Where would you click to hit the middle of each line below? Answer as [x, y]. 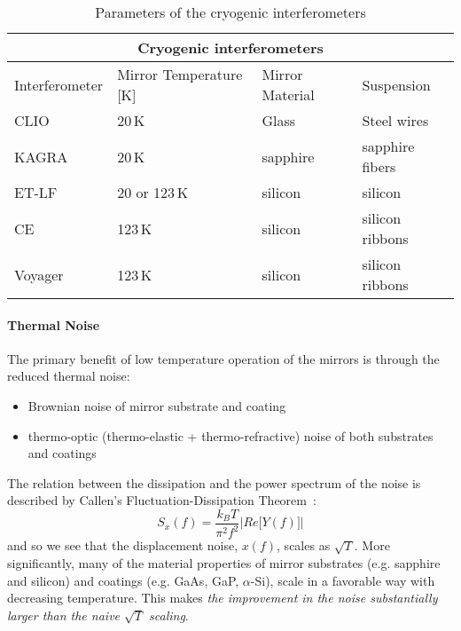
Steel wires [395, 120]
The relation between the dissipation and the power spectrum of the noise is [214, 482]
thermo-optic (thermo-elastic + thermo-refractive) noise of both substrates [230, 435]
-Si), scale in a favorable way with [343, 580]
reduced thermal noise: [69, 376]
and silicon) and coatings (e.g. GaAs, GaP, [123, 580]
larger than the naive [64, 615]
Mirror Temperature [180, 74]
